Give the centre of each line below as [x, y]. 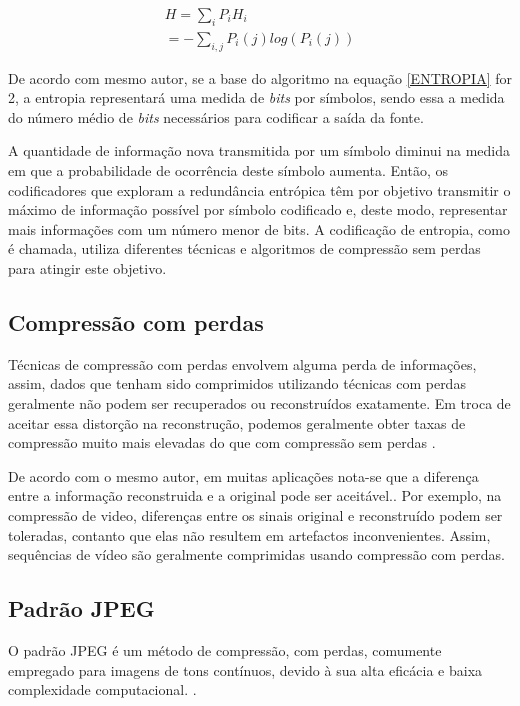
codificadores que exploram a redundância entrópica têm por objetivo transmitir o [259, 189]
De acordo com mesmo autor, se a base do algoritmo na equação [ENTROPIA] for [260, 77]
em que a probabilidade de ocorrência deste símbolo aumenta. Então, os [228, 170]
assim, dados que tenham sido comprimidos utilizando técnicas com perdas [237, 383]
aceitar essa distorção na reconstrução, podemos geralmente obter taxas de [237, 422]
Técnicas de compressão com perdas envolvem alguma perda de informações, [242, 363]
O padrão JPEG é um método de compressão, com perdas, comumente [225, 649]
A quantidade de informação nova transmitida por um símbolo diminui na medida [259, 150]
